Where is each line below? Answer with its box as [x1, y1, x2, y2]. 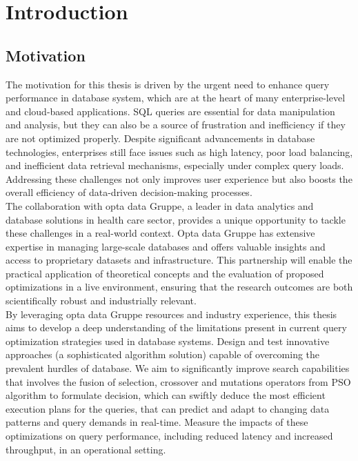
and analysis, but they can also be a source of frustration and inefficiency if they [6, 117, 346, 132]
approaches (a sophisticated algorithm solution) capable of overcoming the [6, 347, 320, 362]
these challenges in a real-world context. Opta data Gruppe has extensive [6, 226, 315, 240]
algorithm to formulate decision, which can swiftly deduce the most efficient [6, 388, 326, 402]
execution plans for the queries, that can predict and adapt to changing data [6, 401, 330, 415]
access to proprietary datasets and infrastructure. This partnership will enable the [6, 253, 352, 267]
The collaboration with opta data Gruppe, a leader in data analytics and [6, 198, 314, 213]
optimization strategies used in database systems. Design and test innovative [6, 333, 330, 348]
